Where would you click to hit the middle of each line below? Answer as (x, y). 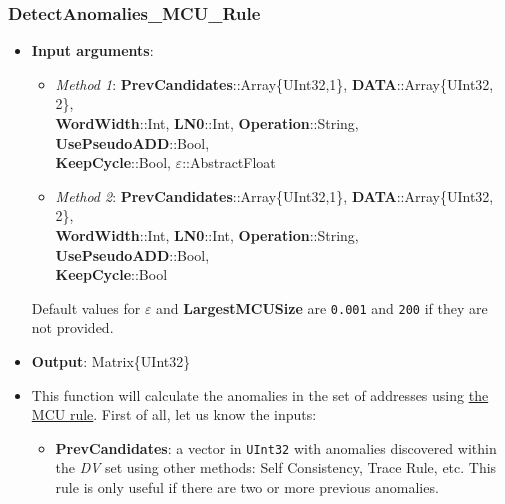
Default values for (86, 307)
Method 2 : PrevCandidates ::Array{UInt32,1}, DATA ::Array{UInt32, (274, 195)
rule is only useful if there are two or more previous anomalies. (247, 487)
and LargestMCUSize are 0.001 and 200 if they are (322, 307)
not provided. (72, 327)
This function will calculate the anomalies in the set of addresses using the (260, 394)
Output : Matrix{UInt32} (111, 361)
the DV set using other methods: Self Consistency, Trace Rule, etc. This (276, 467)
